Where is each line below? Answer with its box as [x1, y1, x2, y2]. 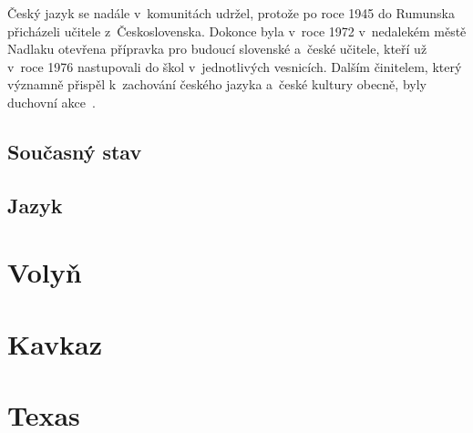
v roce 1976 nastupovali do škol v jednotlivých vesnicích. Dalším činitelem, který [7, 57, 462, 76]
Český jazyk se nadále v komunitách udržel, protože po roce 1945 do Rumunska [7, 4, 455, 22]
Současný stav [7, 137, 142, 165]
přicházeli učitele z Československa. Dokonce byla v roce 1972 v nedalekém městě [7, 21, 467, 40]
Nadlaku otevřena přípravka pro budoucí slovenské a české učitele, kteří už [7, 39, 427, 58]
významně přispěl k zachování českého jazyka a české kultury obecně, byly [7, 75, 427, 94]
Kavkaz [7, 325, 102, 362]
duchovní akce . [7, 92, 96, 111]
